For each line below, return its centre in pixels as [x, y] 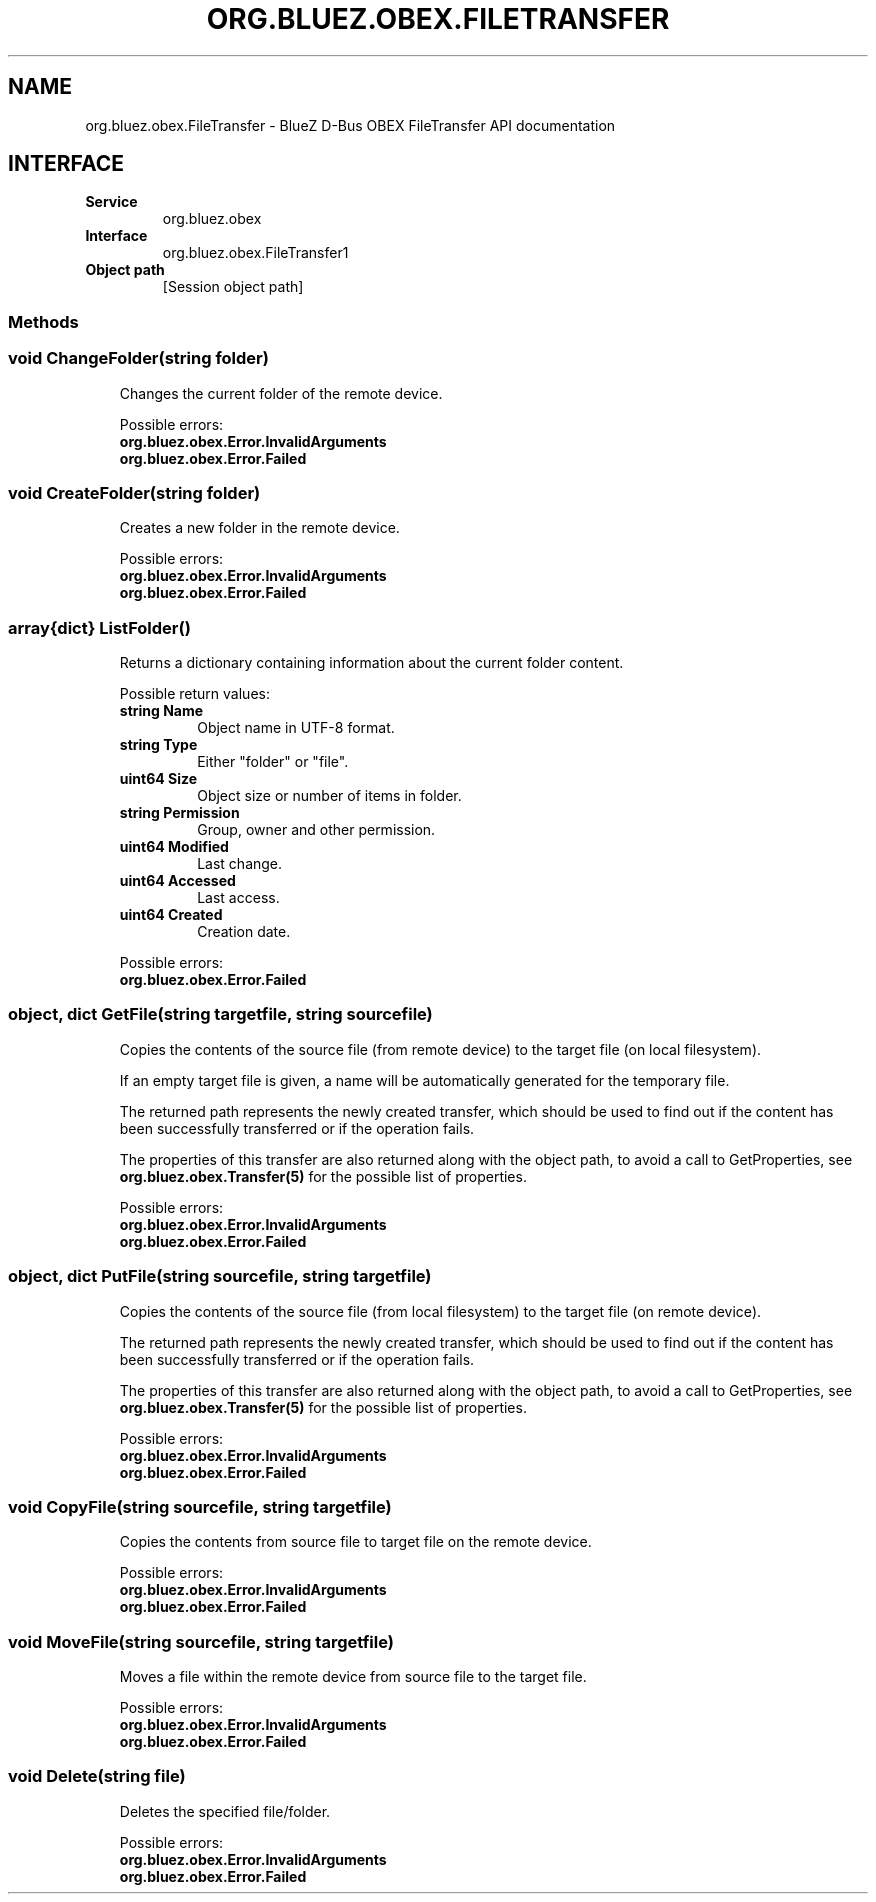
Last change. [240, 864]
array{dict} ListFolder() [99, 627]
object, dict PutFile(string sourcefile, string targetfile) [220, 1276]
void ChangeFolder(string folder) [138, 358]
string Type [158, 745]
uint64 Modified [174, 847]
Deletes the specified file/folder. [225, 1811]
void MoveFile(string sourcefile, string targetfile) [201, 1641]
